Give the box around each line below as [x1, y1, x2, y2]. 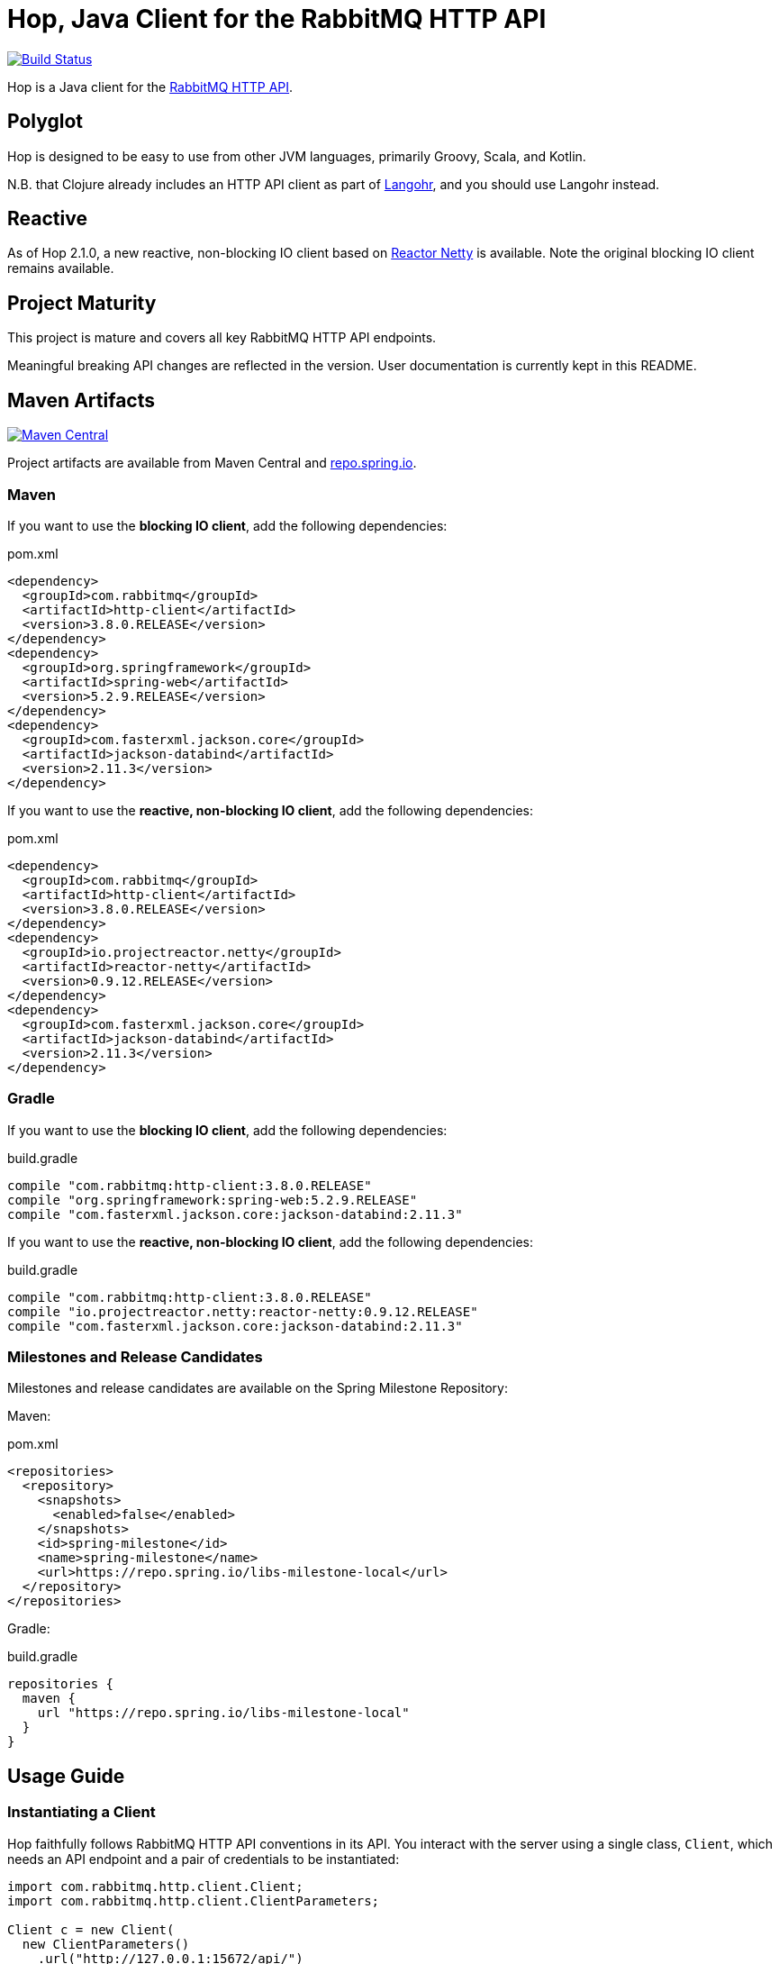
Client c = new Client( [7, 1922, 175, 1937]
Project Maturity [7, 291, 157, 314]
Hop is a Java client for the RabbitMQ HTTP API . [7, 78, 294, 95]
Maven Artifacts [7, 388, 155, 412]
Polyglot [7, 110, 84, 133]
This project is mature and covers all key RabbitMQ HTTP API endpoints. [7, 330, 437, 346]
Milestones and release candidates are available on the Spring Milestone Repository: [7, 1380, 508, 1396]
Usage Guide [7, 1764, 125, 1787]
